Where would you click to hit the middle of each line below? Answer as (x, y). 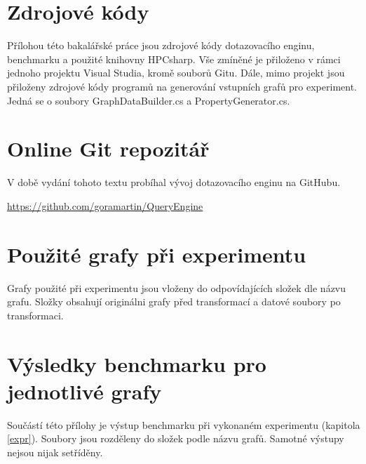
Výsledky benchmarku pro (137, 363)
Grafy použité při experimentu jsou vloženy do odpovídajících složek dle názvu (177, 287)
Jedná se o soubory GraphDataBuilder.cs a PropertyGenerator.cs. (149, 100)
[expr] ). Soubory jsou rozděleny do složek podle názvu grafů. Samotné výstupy (176, 438)
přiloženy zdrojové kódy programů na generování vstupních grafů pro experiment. (182, 86)
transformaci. (35, 315)
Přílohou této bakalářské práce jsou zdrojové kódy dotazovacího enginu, (161, 45)
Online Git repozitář (108, 148)
